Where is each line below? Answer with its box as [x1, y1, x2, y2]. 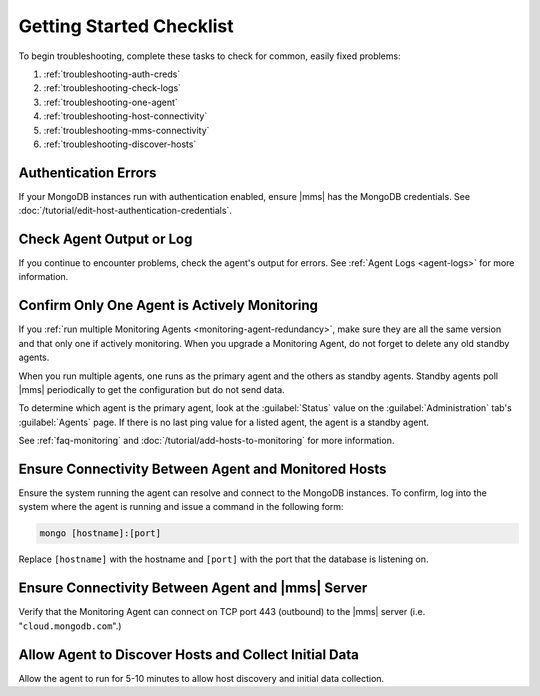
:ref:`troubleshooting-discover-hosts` [43, 138, 197, 150]
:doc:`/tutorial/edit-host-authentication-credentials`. [18, 205, 232, 217]
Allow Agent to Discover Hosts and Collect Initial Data [18, 646, 359, 663]
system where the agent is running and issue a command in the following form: [18, 501, 344, 513]
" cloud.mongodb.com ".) [18, 620, 122, 632]
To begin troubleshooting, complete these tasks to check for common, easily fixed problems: [18, 50, 401, 62]
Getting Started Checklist [18, 15, 234, 37]
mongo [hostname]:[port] [39, 528, 162, 539]
